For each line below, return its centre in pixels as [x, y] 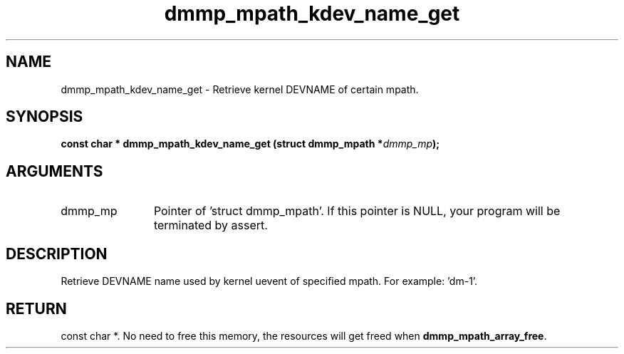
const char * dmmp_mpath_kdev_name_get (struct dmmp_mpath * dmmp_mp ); [250, 144]
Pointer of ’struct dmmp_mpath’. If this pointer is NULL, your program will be [357, 211]
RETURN [36, 308]
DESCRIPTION [57, 254]
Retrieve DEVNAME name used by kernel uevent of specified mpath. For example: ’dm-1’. [269, 281]
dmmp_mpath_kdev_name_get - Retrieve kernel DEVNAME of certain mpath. [240, 89]
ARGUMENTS [54, 171]
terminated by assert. [210, 225]
